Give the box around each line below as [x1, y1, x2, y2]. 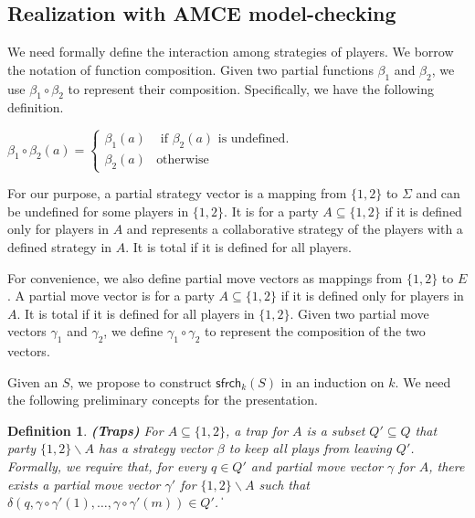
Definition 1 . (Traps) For [7, 420, 164, 439]
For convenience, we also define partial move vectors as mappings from [7, 268, 403, 287]
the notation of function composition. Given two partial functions [7, 59, 374, 79]
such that [259, 474, 310, 493]
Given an [7, 372, 58, 391]
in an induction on [280, 372, 385, 391]
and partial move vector [250, 457, 383, 476]
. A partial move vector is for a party [7, 286, 215, 305]
